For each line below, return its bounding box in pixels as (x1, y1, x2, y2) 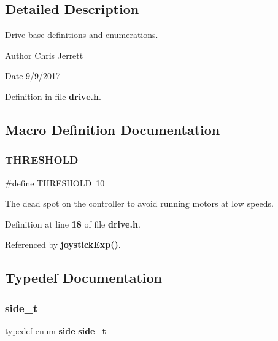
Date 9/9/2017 (5, 69, 61, 82)
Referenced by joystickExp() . (5, 238, 121, 251)
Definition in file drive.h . (5, 90, 101, 102)
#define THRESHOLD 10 (5, 176, 105, 189)
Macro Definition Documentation (5, 120, 220, 139)
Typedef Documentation (5, 268, 162, 287)
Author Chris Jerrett (5, 48, 83, 61)
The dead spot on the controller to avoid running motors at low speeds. (5, 197, 274, 210)
